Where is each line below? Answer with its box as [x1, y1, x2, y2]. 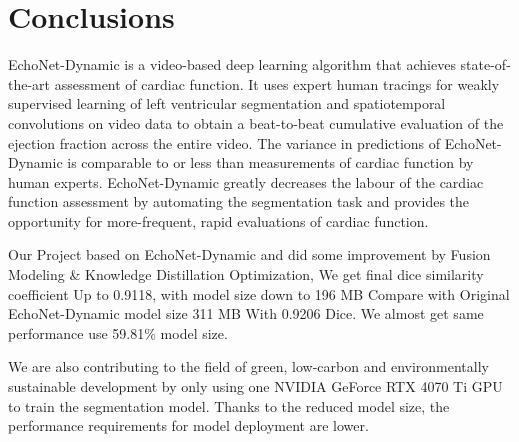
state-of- [460, 54, 511, 75]
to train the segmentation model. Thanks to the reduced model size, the [8, 395, 450, 416]
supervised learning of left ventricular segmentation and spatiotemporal [8, 93, 446, 114]
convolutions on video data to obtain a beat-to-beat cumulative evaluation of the [8, 112, 504, 133]
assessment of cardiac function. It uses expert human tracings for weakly [54, 73, 500, 94]
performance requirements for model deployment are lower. [8, 415, 369, 436]
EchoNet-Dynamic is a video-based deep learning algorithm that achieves [8, 54, 456, 75]
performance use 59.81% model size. [8, 322, 228, 343]
